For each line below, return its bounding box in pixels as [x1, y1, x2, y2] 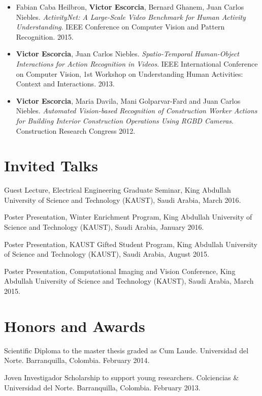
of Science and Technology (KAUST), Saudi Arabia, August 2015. [4, 249, 209, 259]
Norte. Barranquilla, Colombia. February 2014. [4, 355, 150, 365]
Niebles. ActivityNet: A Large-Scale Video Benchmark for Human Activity [16, 11, 246, 22]
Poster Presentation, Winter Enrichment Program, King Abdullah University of [4, 211, 252, 222]
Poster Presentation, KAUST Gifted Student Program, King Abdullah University [4, 238, 257, 249]
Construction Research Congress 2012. [16, 125, 136, 136]
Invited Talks [4, 155, 99, 176]
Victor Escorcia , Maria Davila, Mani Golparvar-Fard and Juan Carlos [16, 95, 241, 106]
